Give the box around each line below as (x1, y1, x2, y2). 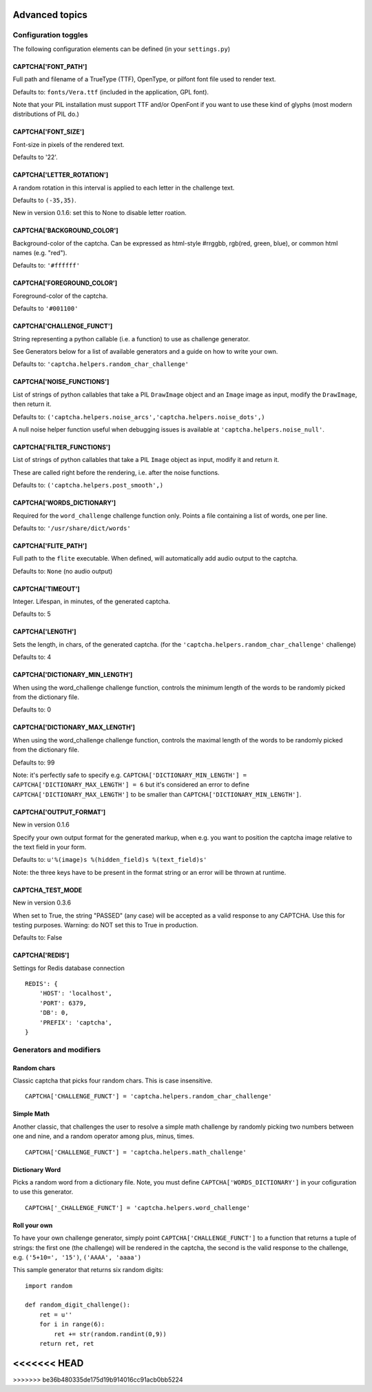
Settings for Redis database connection (12, 964, 125, 972)
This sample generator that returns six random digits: (12, 1266, 164, 1274)
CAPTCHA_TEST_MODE (12, 886, 83, 894)
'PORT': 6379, (39, 999, 87, 1007)
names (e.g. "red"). (12, 249, 68, 257)
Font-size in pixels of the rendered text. (12, 140, 125, 148)
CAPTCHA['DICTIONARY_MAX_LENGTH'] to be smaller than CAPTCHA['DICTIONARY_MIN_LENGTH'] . (12, 790, 302, 798)
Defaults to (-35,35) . (12, 196, 76, 204)
